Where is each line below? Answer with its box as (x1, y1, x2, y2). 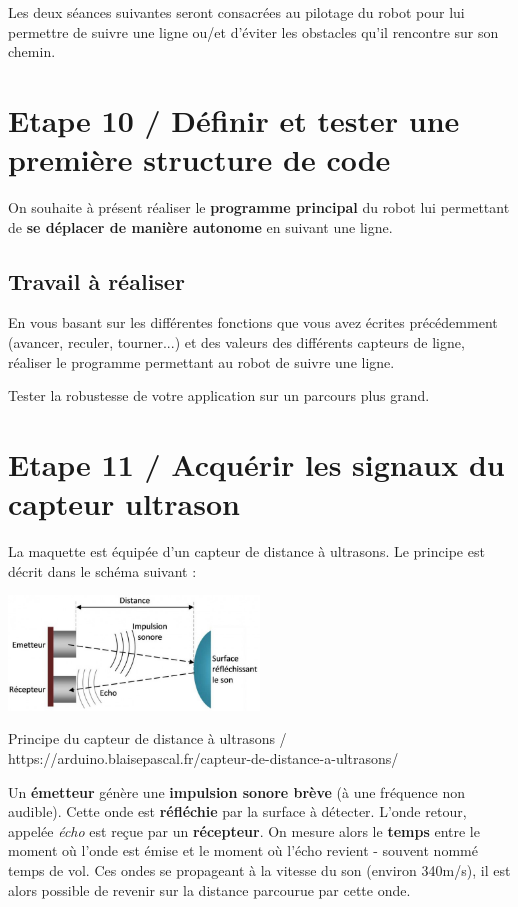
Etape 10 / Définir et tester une (8, 99, 460, 140)
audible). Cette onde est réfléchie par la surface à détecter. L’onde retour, (8, 801, 467, 822)
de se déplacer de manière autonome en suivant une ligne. (8, 216, 393, 237)
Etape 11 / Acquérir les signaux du (8, 444, 505, 485)
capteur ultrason (8, 483, 240, 524)
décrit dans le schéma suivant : (8, 560, 197, 581)
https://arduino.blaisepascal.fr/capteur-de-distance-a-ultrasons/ (8, 748, 399, 769)
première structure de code (8, 139, 391, 180)
